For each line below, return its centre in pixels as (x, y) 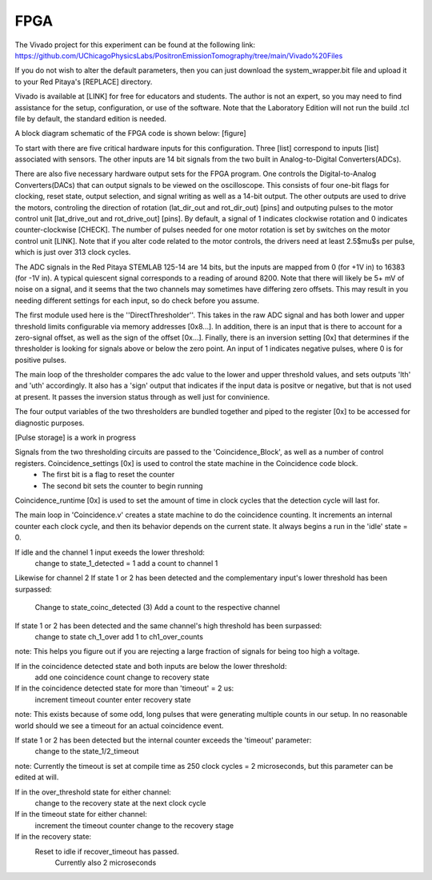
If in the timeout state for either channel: (81, 814)
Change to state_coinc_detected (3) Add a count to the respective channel (157, 607)
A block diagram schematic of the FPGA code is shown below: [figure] (131, 133)
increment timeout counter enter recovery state (113, 699)
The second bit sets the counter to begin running (122, 486)
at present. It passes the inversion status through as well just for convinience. (142, 396)
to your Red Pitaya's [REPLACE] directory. (84, 82)
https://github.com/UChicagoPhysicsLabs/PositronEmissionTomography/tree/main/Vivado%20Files (179, 55)
